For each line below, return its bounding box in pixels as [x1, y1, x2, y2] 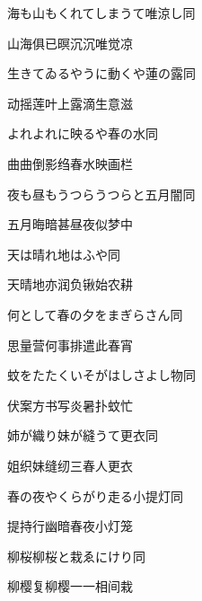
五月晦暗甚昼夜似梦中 [7, 215, 133, 234]
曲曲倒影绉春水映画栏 [7, 154, 133, 172]
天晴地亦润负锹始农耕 [7, 275, 133, 294]
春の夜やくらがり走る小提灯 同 [7, 486, 183, 505]
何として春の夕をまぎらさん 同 [7, 305, 183, 323]
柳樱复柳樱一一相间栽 [7, 577, 133, 596]
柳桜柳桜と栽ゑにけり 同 [7, 546, 145, 565]
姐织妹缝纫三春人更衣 [7, 455, 133, 474]
